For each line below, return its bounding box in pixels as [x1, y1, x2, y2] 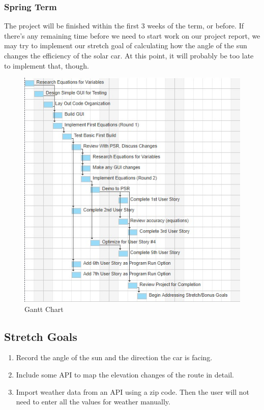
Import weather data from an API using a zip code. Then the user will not [16, 386, 250, 397]
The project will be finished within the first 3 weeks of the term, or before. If [4, 20, 244, 31]
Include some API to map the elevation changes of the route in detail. [16, 369, 234, 380]
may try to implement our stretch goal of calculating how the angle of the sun [4, 40, 247, 51]
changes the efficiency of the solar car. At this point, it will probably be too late [4, 50, 254, 60]
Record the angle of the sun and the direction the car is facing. [16, 352, 213, 363]
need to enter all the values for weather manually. [16, 396, 170, 407]
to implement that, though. [4, 60, 89, 71]
